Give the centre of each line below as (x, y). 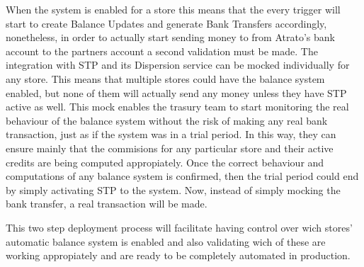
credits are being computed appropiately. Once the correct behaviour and (165, 162)
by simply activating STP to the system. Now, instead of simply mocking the (173, 189)
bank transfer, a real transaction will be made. (107, 204)
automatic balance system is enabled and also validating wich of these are (166, 241)
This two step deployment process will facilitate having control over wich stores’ (179, 227)
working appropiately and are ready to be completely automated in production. (178, 255)
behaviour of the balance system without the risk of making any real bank (167, 120)
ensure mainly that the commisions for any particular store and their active (170, 148)
